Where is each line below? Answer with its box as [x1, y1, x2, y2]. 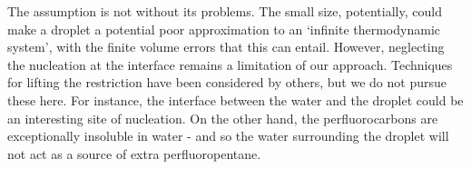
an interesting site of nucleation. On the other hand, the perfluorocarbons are [7, 108, 438, 127]
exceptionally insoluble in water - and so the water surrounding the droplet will [7, 126, 449, 145]
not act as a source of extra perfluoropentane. [7, 144, 261, 163]
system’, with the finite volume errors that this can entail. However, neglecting [7, 37, 445, 56]
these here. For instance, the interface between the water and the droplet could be [7, 90, 464, 109]
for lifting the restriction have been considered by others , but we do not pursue [7, 73, 446, 92]
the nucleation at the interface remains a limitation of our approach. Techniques [7, 55, 453, 74]
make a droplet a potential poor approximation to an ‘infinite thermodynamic [7, 19, 440, 38]
